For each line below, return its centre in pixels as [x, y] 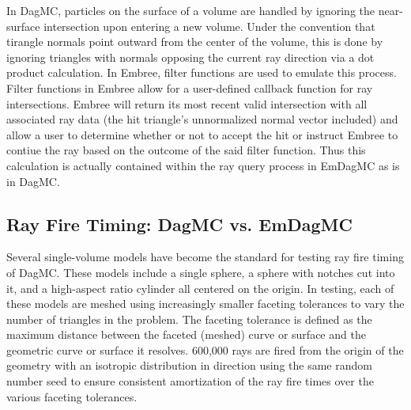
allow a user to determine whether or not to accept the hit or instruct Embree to [202, 134]
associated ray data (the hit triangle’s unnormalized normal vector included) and [202, 119]
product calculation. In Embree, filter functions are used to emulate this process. [202, 72]
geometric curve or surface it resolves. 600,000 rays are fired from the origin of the [205, 349]
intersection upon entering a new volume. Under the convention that [209, 26]
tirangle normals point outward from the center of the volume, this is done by [195, 42]
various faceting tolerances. [72, 396]
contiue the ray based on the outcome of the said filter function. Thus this [186, 150]
